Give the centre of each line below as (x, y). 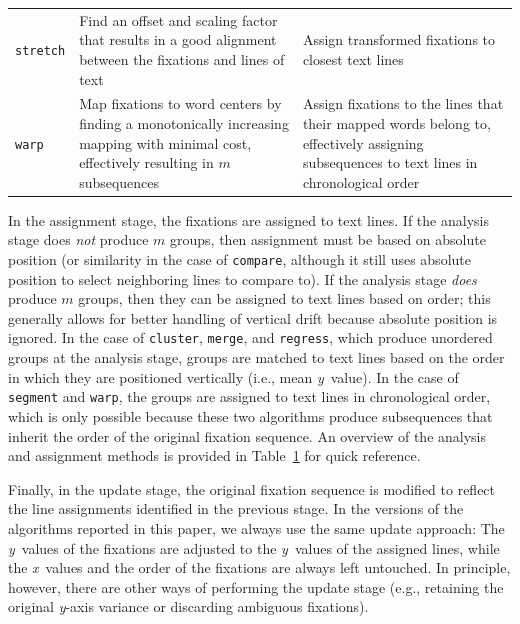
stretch (40, 51)
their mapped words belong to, (396, 122)
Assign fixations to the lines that (403, 103)
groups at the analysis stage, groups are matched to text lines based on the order (256, 357)
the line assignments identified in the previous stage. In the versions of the (236, 508)
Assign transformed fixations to (399, 39)
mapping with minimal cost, (165, 142)
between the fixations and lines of (182, 58)
